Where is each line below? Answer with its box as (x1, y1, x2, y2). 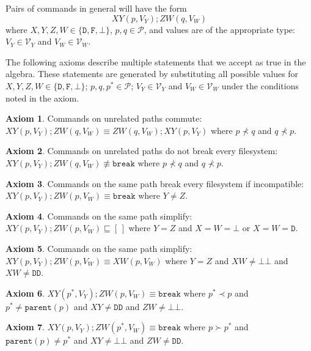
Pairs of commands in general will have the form (5, 2, 187, 14)
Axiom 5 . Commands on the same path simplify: (5, 242, 192, 254)
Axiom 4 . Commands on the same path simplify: (5, 209, 192, 222)
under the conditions (221, 79, 299, 92)
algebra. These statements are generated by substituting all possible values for (5, 67, 299, 80)
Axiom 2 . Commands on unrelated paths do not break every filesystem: (5, 144, 278, 157)
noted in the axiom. (5, 91, 79, 104)
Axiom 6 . (5, 286, 45, 299)
